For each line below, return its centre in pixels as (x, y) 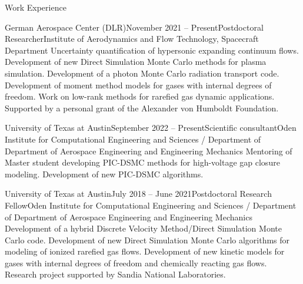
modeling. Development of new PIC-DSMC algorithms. (104, 174)
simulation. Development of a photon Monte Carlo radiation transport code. (142, 73)
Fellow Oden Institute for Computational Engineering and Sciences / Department (151, 205)
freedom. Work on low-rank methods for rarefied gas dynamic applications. (140, 96)
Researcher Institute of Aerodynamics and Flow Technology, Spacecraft (132, 39)
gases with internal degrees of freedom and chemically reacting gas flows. (136, 262)
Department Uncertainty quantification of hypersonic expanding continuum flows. (152, 50)
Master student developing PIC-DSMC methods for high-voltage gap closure (142, 162)
